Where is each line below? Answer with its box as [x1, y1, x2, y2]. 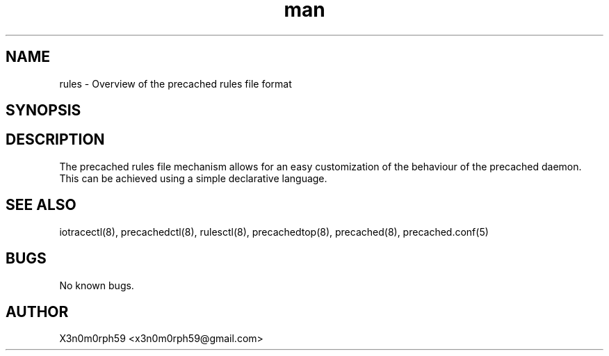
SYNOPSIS [6, 102, 81, 120]
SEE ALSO [6, 196, 76, 214]
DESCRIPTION [6, 131, 105, 149]
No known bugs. [59, 279, 134, 291]
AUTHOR [6, 302, 69, 321]
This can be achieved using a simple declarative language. [59, 172, 327, 184]
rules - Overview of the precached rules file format [59, 77, 292, 90]
